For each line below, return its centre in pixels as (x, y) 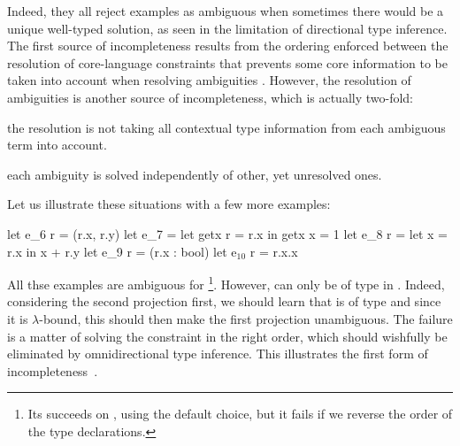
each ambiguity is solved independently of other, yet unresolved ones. (195, 174)
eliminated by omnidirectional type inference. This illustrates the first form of (218, 354)
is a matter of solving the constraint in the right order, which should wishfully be (227, 336)
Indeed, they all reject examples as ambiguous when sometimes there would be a (226, 11)
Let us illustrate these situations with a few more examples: (169, 204)
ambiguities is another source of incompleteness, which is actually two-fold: (211, 97)
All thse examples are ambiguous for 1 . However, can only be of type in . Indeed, (226, 283)
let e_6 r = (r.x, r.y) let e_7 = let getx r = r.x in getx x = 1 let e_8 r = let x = (227, 233)
